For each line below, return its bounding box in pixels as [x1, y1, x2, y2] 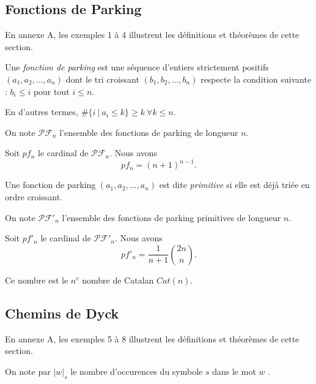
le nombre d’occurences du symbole [70, 364, 203, 377]
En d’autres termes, [5, 105, 79, 118]
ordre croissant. [5, 190, 62, 203]
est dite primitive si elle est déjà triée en [159, 178, 310, 191]
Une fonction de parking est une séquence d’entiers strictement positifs [5, 61, 269, 73]
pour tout [33, 85, 70, 97]
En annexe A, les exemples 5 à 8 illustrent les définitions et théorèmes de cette [5, 332, 299, 345]
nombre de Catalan [82, 273, 154, 286]
